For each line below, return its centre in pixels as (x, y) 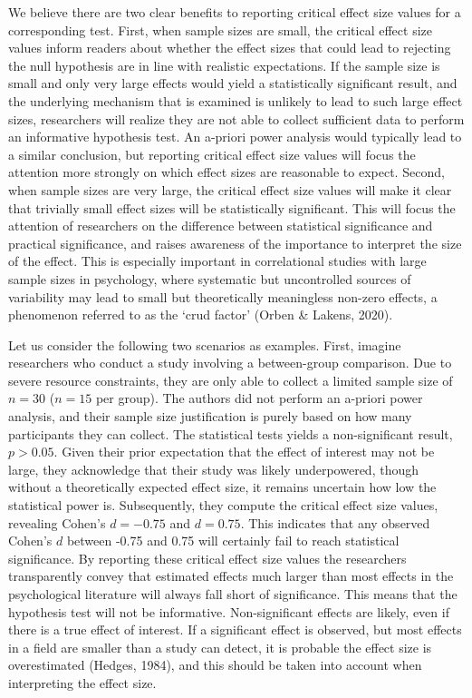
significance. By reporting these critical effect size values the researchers (207, 558)
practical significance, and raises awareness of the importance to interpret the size (235, 243)
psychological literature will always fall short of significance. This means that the (233, 594)
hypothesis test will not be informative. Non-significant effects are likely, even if (229, 611)
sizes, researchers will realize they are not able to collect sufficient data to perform (236, 118)
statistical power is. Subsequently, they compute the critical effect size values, (223, 505)
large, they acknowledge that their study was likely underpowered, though (213, 469)
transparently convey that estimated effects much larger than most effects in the (231, 576)
